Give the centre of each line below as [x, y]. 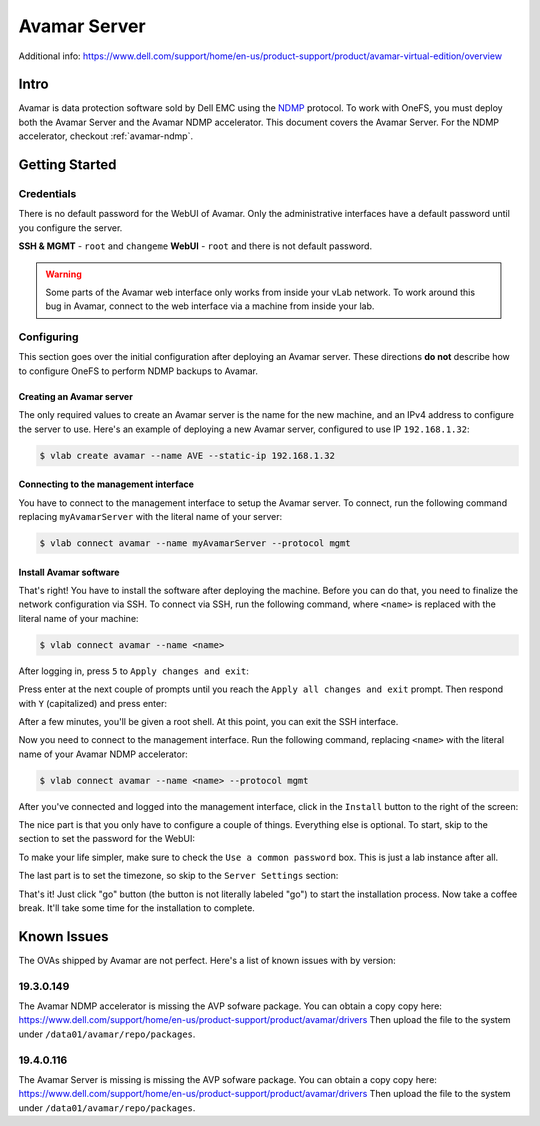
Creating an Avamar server [76, 396]
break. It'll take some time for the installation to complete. [136, 908]
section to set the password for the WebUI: [106, 839]
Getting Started [67, 165]
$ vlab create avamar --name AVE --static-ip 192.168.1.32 [187, 455]
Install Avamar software [69, 572]
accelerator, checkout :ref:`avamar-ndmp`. [106, 136]
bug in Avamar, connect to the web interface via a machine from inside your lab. [210, 306]
